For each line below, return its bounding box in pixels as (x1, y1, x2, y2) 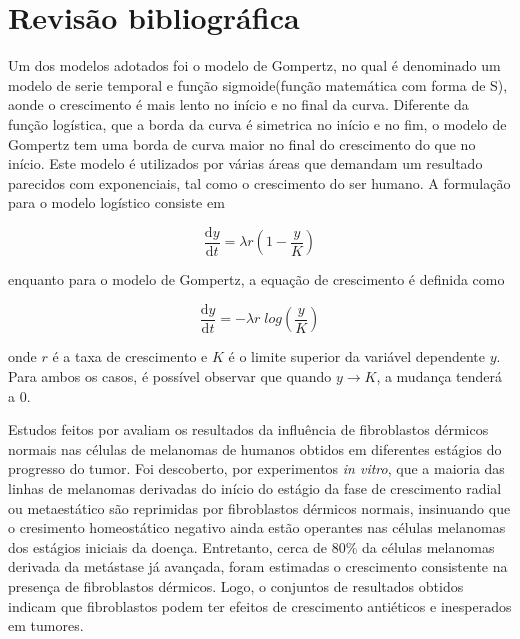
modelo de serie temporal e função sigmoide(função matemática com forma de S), (8, 74, 508, 95)
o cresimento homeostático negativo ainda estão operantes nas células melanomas (8, 517, 506, 538)
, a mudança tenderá (376, 366, 503, 386)
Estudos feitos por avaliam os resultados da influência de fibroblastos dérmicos (8, 419, 489, 440)
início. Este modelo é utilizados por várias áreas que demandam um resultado (8, 153, 483, 174)
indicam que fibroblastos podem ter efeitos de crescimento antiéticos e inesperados (8, 595, 512, 616)
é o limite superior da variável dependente (228, 346, 485, 367)
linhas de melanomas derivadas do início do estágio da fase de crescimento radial (8, 477, 502, 498)
